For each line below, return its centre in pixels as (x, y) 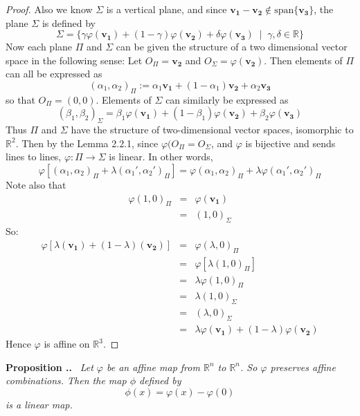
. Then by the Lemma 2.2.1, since (87, 143)
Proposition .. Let (49, 367)
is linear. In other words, (161, 157)
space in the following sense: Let (74, 60)
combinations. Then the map (66, 380)
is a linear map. (39, 404)
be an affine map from (153, 367)
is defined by (69, 22)
